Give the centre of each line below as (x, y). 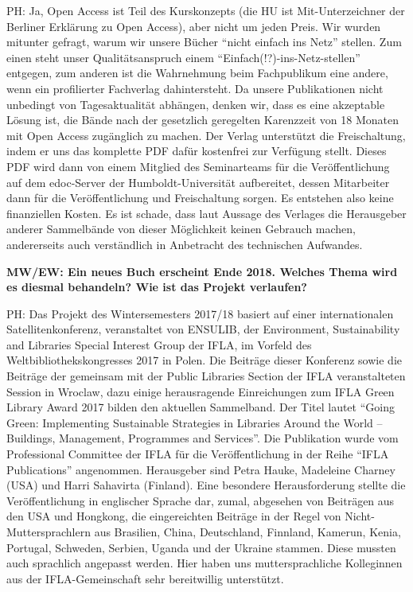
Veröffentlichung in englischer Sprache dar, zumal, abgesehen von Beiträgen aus (201, 500)
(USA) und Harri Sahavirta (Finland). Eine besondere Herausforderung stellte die (206, 485)
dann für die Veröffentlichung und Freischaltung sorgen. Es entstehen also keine (200, 198)
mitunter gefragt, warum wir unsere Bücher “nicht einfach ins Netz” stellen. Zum (204, 42)
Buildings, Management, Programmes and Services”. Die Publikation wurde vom (203, 438)
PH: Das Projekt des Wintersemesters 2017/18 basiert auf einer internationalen (200, 313)
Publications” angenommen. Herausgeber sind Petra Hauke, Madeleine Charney (201, 469)
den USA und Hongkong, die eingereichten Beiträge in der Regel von (174, 516)
